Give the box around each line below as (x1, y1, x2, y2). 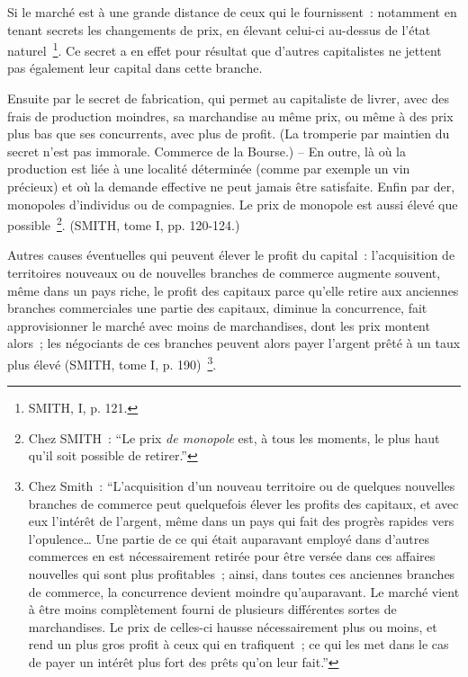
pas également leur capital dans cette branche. (7, 58, 263, 77)
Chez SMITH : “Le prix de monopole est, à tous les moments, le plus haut (28, 428, 440, 447)
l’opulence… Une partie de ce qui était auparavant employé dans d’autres (28, 529, 429, 548)
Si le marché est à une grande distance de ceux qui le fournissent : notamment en (7, 3, 457, 21)
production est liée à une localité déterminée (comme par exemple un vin (7, 159, 410, 178)
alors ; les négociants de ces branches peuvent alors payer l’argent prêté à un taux (7, 334, 461, 352)
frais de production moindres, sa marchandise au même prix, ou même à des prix (7, 106, 454, 125)
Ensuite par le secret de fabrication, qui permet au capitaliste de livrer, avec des (7, 89, 450, 108)
